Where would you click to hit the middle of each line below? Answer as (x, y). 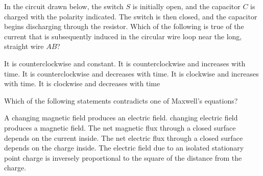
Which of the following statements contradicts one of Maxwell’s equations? (121, 100)
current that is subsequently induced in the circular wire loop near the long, (123, 36)
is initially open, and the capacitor (186, 6)
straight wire (24, 46)
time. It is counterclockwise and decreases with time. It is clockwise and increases (131, 73)
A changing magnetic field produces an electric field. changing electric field (121, 118)
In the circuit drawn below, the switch (64, 6)
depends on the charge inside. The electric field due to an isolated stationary (124, 148)
